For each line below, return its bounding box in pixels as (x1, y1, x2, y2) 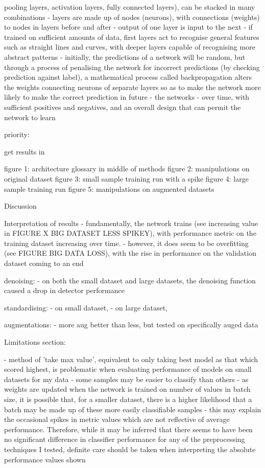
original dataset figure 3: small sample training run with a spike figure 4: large (4, 173, 249, 184)
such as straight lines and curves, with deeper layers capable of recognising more (4, 41, 255, 52)
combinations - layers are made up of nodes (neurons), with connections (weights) (4, 11, 260, 22)
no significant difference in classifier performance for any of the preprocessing (4, 434, 245, 444)
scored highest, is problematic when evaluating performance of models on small (4, 364, 252, 374)
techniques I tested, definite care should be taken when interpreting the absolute (4, 443, 256, 454)
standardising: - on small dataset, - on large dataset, (4, 302, 168, 313)
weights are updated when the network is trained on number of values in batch (4, 384, 251, 394)
